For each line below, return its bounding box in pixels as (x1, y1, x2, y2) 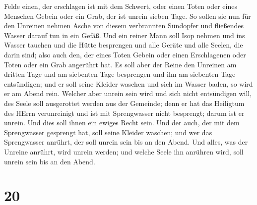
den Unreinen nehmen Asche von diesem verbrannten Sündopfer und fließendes (4, 20, 244, 31)
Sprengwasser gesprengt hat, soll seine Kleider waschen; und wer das (4, 127, 212, 137)
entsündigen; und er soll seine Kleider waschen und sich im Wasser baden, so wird (4, 78, 253, 89)
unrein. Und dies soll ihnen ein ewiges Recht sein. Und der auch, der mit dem (4, 117, 240, 128)
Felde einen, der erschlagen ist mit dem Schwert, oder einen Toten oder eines (4, 1, 237, 11)
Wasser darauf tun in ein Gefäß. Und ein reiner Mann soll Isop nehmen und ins (4, 30, 245, 40)
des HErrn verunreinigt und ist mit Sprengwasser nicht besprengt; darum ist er (4, 107, 245, 118)
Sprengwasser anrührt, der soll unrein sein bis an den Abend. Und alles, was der (4, 137, 248, 147)
